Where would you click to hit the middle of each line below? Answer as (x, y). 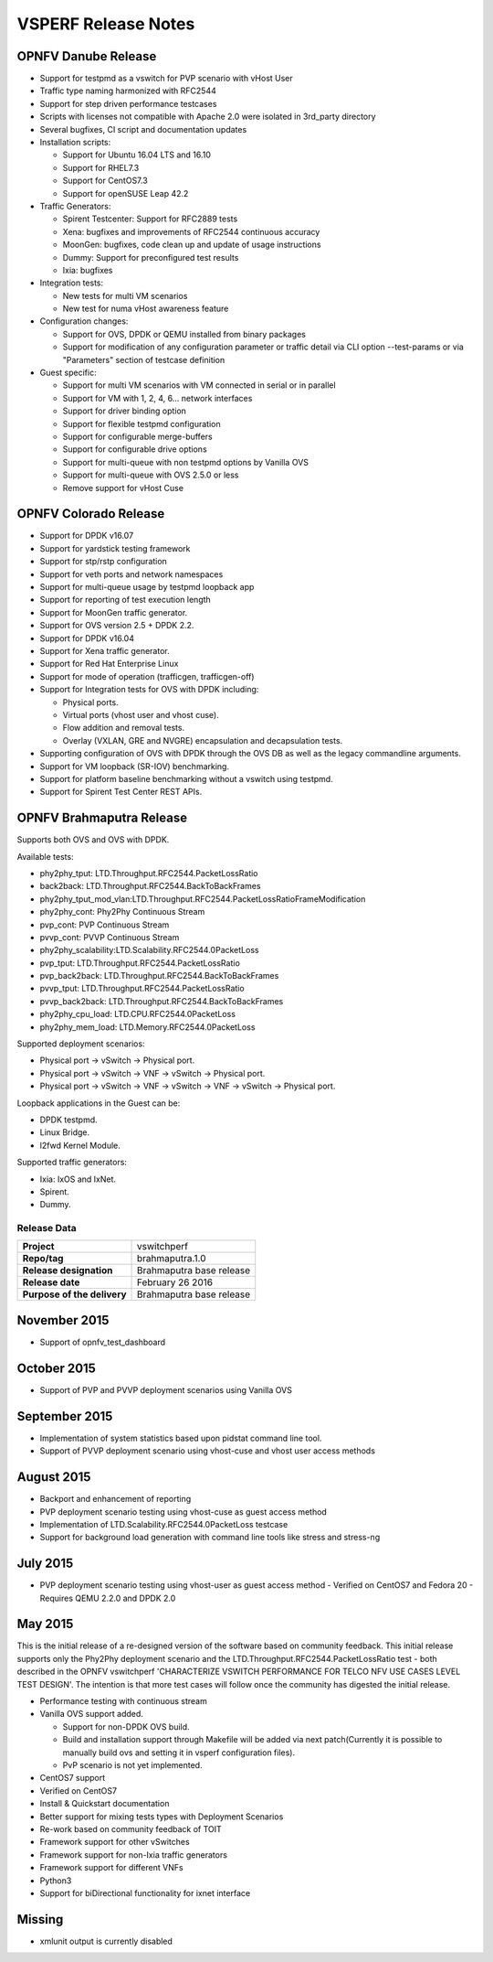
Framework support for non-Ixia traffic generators (134, 1855)
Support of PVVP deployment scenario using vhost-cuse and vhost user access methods (208, 1451)
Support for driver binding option (125, 411)
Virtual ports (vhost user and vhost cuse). (141, 714)
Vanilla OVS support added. (91, 1714)
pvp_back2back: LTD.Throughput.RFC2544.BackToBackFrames (159, 976)
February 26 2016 (175, 1282)
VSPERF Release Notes (106, 24)
